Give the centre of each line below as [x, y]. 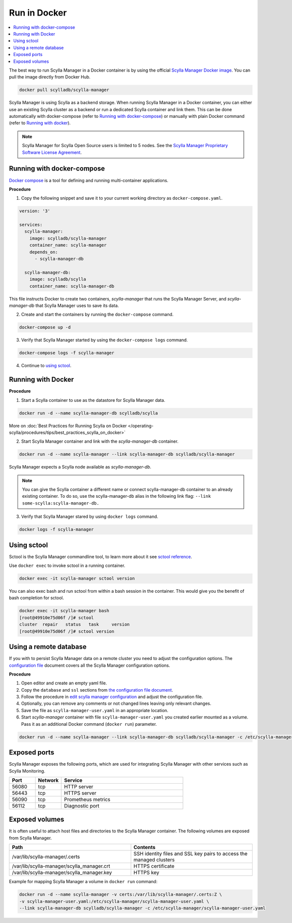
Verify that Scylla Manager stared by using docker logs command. [90, 517]
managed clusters [154, 860]
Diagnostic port [82, 806]
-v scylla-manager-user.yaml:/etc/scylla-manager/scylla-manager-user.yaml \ [114, 901]
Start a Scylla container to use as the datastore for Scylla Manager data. [93, 400]
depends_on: [44, 252]
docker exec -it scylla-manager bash [64, 611]
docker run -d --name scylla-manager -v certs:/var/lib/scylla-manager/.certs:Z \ [121, 895]
